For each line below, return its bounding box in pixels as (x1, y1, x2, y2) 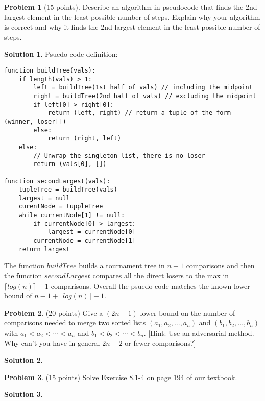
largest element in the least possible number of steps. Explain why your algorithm (4, 11, 260, 22)
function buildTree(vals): (4, 66, 95, 74)
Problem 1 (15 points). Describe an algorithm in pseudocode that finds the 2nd (4, 2, 257, 12)
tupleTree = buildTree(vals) (18, 186, 117, 194)
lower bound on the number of (140, 307, 235, 318)
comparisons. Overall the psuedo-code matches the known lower (51, 280, 250, 291)
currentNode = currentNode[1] (33, 237, 136, 245)
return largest (18, 245, 70, 253)
